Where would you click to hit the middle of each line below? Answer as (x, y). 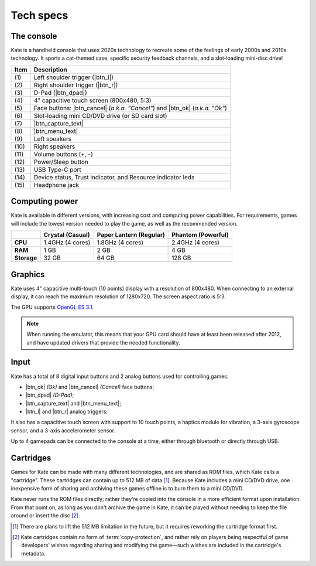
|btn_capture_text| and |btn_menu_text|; (73, 403)
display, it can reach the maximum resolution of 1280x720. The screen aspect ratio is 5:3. (118, 296)
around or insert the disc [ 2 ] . (45, 516)
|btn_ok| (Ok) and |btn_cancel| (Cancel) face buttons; (90, 387)
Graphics (28, 275)
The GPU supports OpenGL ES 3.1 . (52, 307)
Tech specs (39, 15)
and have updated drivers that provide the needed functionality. (104, 342)
